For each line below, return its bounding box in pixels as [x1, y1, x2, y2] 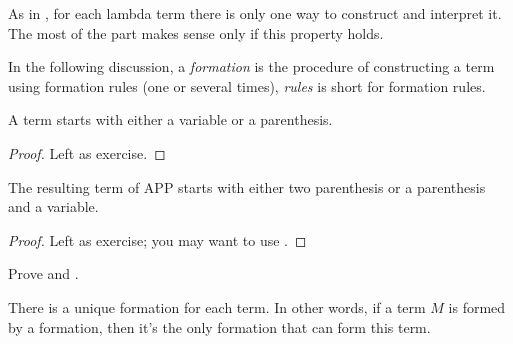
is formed [448, 296, 506, 317]
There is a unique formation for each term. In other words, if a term [8, 296, 426, 317]
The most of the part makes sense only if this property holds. [8, 22, 384, 43]
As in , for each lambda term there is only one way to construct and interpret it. [8, 3, 502, 23]
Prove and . [8, 263, 79, 284]
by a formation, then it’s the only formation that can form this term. [8, 316, 431, 337]
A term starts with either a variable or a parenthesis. [8, 109, 333, 130]
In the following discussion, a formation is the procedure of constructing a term [8, 56, 495, 77]
